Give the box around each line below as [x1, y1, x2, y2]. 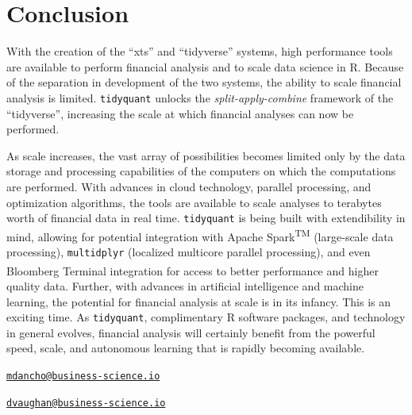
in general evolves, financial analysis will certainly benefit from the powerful [6, 324, 375, 340]
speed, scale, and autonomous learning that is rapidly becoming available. [6, 340, 365, 356]
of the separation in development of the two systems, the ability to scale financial [6, 74, 402, 90]
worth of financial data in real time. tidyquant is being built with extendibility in [6, 209, 406, 226]
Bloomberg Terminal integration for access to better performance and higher [6, 262, 379, 279]
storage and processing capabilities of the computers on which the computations [6, 163, 396, 179]
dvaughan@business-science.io [6, 397, 166, 409]
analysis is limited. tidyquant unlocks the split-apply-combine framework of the [6, 89, 394, 106]
